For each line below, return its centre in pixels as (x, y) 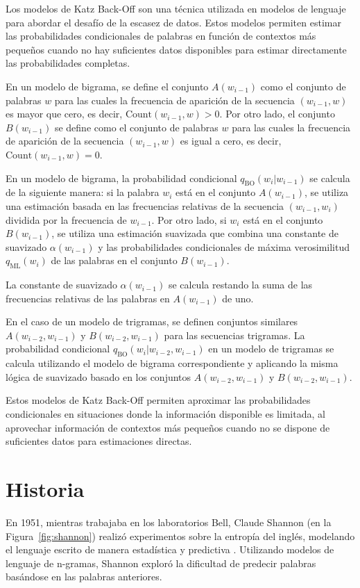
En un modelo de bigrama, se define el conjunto (107, 86)
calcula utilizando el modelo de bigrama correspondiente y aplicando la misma (172, 363)
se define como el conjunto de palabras (136, 127)
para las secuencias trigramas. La (234, 335)
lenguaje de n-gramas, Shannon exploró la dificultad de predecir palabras (161, 563)
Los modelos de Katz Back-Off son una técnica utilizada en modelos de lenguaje (176, 8)
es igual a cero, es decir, (231, 141)
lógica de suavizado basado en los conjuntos (98, 376)
